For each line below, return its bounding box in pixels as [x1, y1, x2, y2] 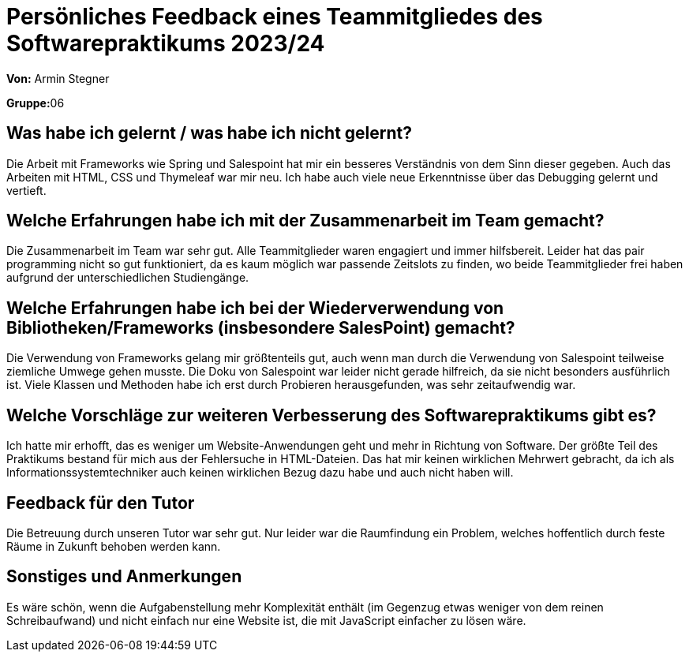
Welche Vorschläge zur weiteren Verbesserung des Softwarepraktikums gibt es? [6, 405, 657, 425]
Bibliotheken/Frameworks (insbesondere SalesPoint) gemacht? [6, 317, 515, 338]
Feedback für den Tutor [6, 492, 195, 513]
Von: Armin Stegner [6, 71, 110, 85]
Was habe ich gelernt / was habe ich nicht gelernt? [6, 123, 412, 144]
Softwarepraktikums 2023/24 [6, 30, 325, 57]
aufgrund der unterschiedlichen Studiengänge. [6, 271, 249, 285]
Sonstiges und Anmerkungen [6, 566, 242, 587]
